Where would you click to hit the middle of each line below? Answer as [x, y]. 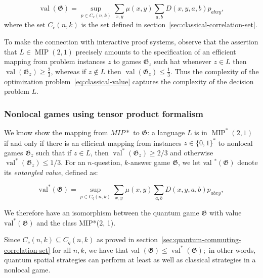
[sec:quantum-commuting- [201, 239]
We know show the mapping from [56, 132]
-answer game [149, 162]
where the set [25, 24]
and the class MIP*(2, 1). [76, 222]
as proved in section [127, 239]
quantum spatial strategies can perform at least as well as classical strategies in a [130, 260]
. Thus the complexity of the [214, 71]
